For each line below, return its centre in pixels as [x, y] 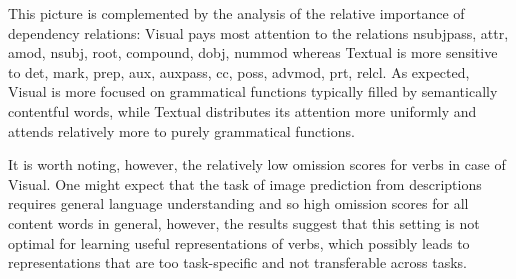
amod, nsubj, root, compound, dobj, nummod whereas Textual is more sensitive [253, 52]
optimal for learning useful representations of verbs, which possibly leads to [239, 242]
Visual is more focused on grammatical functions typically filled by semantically [253, 91]
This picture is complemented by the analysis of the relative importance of [236, 13]
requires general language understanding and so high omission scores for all [238, 203]
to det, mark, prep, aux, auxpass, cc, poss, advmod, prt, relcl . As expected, [239, 71]
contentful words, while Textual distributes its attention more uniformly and [242, 110]
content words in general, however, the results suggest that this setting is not [244, 222]
